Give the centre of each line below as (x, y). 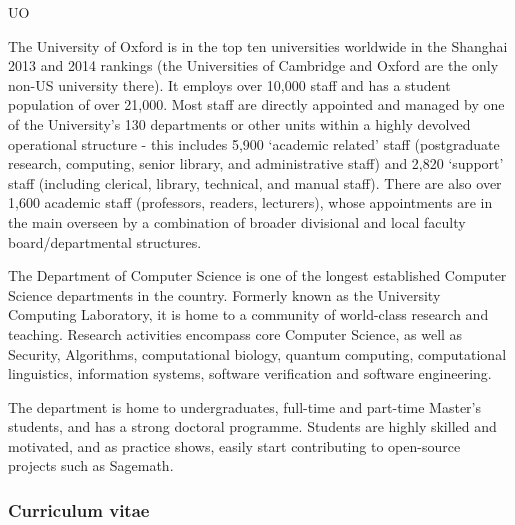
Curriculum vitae (79, 509)
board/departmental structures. (105, 241)
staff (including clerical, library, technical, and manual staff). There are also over (255, 182)
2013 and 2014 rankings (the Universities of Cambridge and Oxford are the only (253, 65)
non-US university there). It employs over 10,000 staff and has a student (229, 84)
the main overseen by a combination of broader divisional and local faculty (237, 221)
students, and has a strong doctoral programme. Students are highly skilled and (252, 426)
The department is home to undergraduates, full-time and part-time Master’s (245, 406)
